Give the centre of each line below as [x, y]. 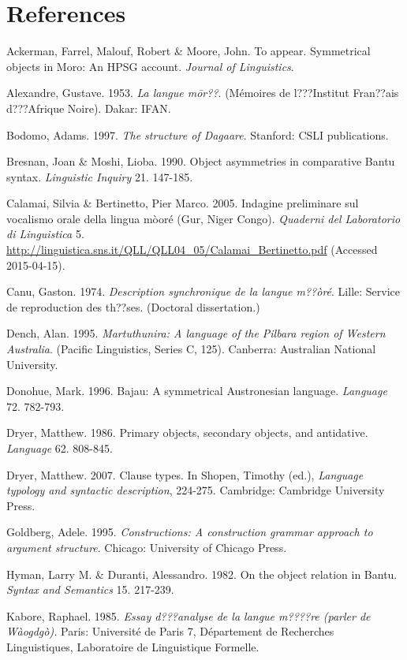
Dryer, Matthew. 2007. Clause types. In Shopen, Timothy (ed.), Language [185, 474]
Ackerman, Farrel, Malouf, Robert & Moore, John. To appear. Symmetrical [189, 51]
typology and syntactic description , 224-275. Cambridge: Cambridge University [196, 490]
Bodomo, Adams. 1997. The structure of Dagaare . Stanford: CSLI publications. [198, 134]
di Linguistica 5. [45, 234]
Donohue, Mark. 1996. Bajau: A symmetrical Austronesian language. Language [197, 391]
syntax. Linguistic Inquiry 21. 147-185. [100, 176]
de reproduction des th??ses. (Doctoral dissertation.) [133, 306]
